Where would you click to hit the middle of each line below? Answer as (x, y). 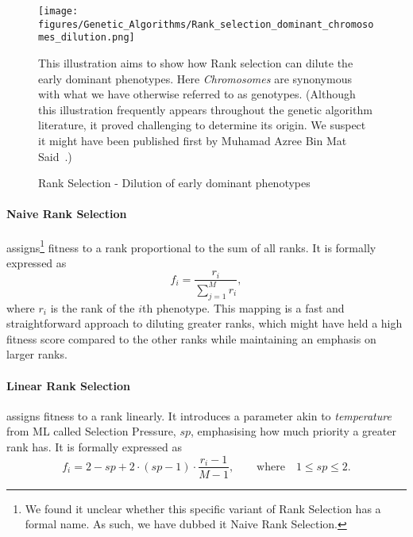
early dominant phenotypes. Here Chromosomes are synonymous (195, 78)
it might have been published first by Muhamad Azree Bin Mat (193, 140)
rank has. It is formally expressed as (94, 446)
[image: (58, 11)
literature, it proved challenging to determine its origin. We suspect (202, 125)
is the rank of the (93, 307)
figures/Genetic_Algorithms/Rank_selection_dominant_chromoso (206, 24)
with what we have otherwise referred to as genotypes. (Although (197, 94)
